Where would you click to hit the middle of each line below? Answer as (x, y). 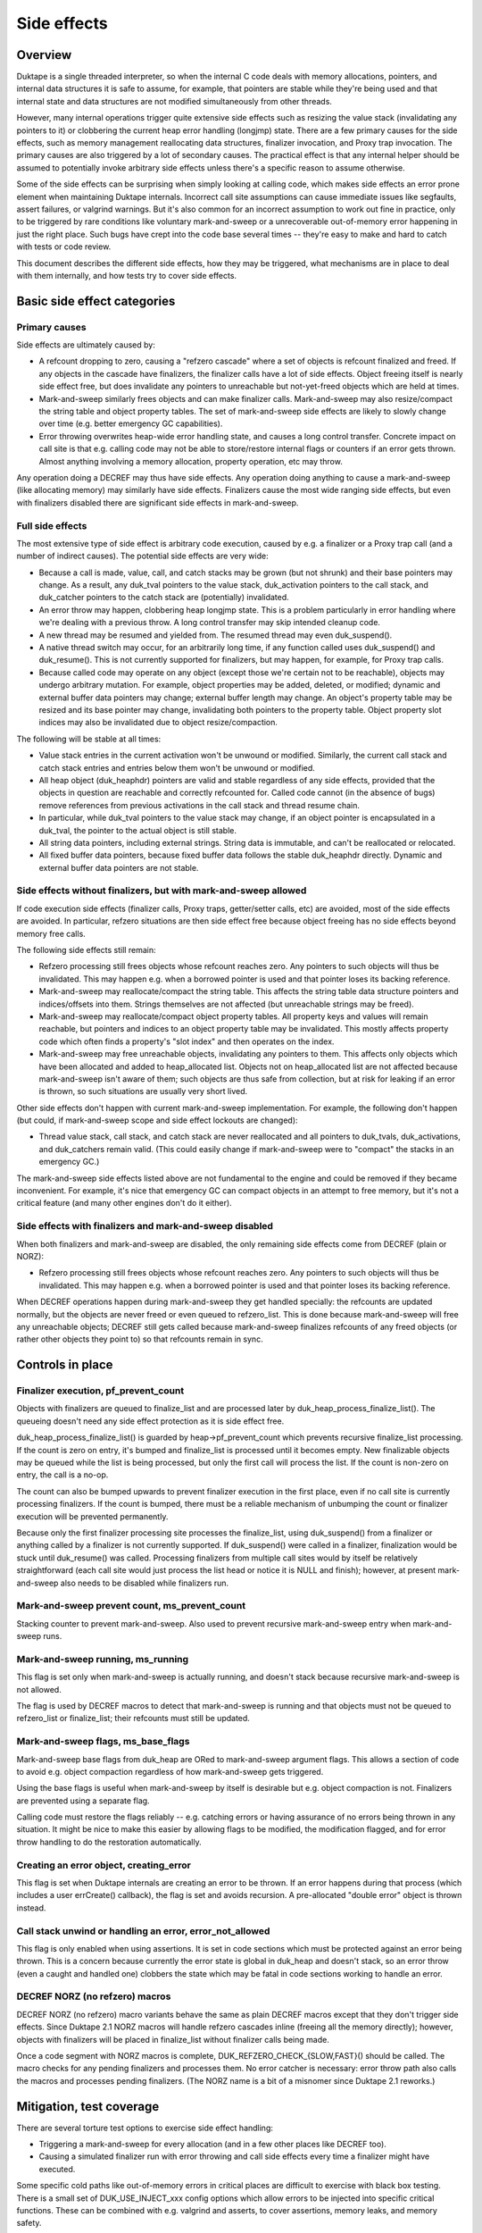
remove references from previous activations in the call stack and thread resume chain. (199, 805)
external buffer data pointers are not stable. (119, 867)
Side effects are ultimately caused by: (86, 345)
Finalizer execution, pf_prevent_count (100, 1391)
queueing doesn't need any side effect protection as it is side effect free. (150, 1421)
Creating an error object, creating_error (104, 1865)
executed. (57, 2169)
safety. (29, 2223)
